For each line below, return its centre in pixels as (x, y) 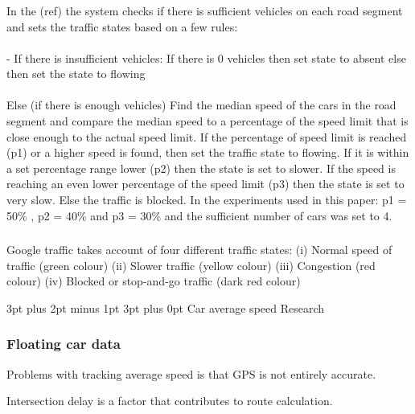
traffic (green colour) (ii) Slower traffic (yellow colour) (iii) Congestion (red (191, 265)
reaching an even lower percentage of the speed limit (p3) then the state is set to (205, 184)
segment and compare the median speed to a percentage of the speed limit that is (207, 121)
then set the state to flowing (76, 74)
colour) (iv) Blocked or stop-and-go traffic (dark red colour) (154, 281)
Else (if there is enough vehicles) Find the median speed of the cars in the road (201, 105)
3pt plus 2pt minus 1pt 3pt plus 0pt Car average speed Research (166, 307)
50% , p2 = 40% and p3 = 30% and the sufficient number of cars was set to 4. (199, 215)
